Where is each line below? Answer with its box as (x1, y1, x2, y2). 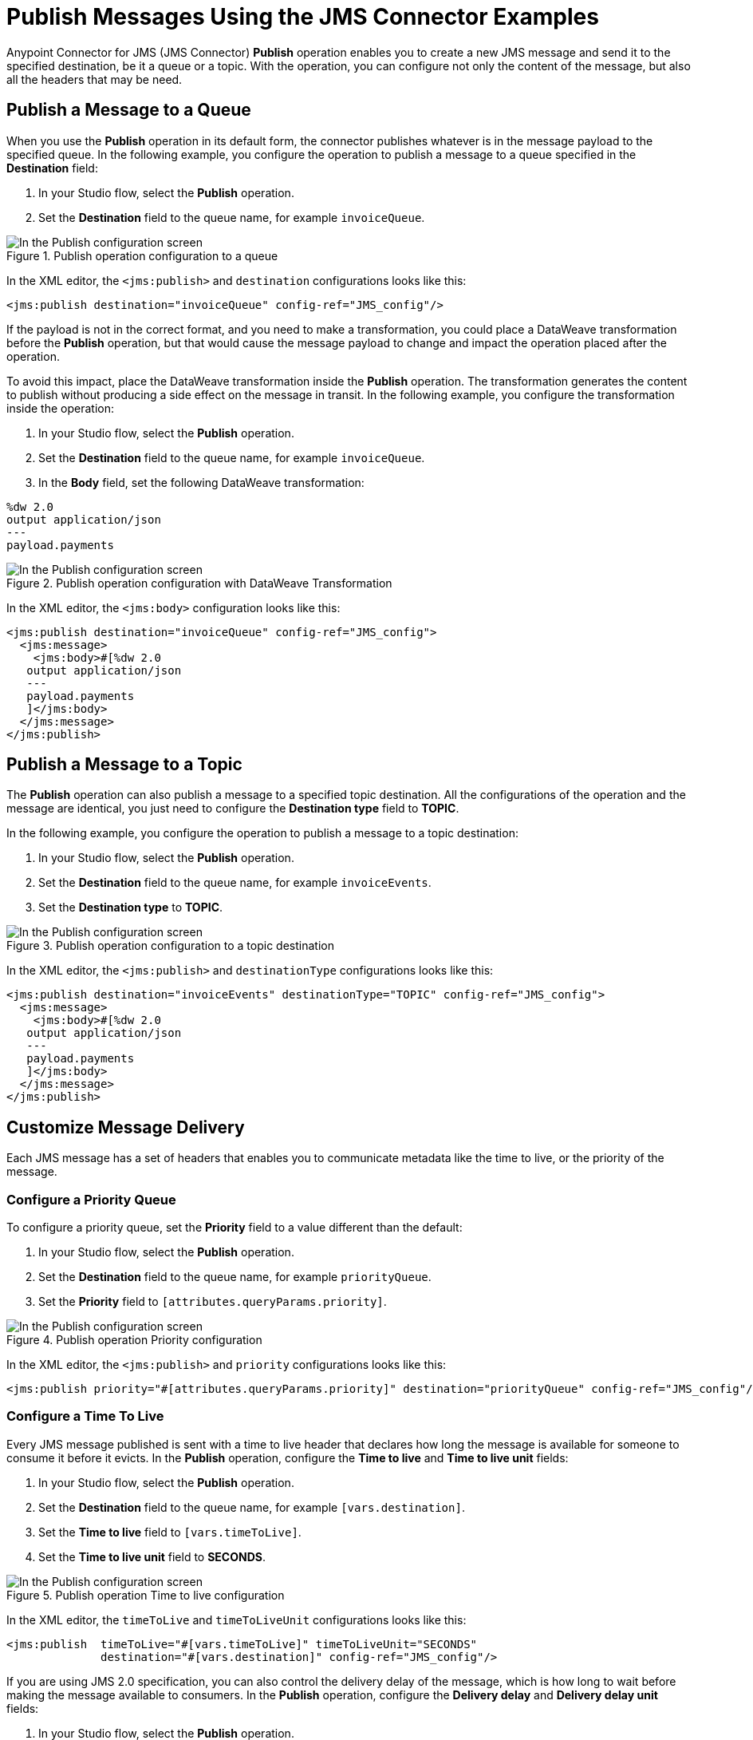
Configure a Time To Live (6, 1408, 164, 1425)
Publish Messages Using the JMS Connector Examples (6, 3, 599, 30)
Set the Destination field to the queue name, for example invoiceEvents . (38, 876, 432, 890)
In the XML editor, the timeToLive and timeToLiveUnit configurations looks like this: (6, 1612, 467, 1627)
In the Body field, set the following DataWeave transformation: (38, 475, 365, 489)
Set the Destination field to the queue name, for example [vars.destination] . (38, 1500, 465, 1514)
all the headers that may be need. (6, 72, 183, 86)
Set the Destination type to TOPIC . (38, 900, 223, 915)
